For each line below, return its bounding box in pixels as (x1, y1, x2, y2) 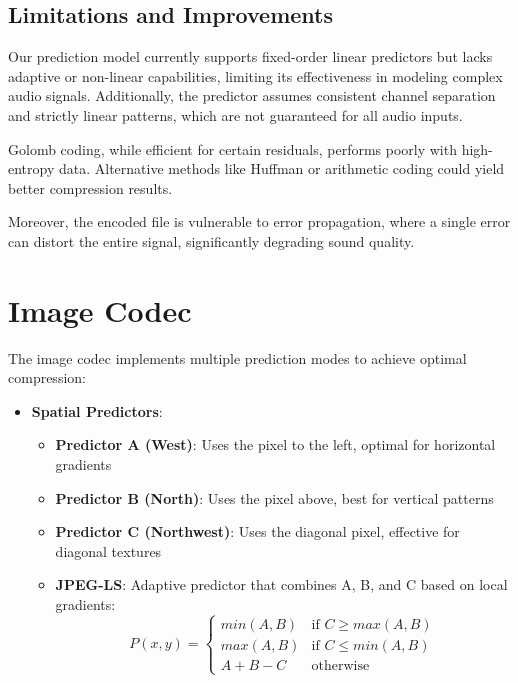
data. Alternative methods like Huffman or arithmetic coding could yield (58, 158, 505, 179)
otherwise (311, 658, 370, 673)
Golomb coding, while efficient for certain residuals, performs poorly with (8, 138, 457, 159)
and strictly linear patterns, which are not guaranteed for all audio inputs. (8, 104, 463, 125)
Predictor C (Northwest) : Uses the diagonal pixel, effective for (55, 521, 460, 542)
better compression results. (8, 177, 173, 198)
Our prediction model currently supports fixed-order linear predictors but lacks (8, 46, 493, 67)
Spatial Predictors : (31, 400, 163, 421)
